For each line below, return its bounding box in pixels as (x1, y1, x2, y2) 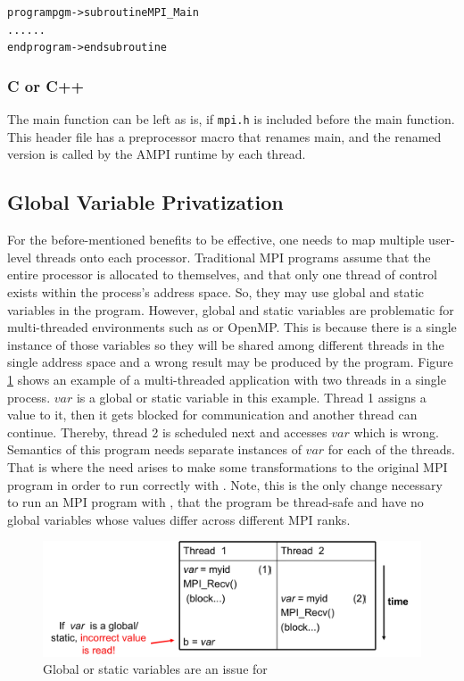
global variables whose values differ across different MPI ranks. (7, 510, 351, 528)
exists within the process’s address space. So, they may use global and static (7, 283, 425, 302)
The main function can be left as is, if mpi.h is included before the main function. (7, 110, 455, 129)
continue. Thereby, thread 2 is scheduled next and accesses (7, 422, 327, 441)
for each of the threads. (327, 440, 455, 459)
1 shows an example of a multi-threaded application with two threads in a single (7, 370, 446, 388)
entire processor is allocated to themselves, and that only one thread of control (7, 265, 438, 284)
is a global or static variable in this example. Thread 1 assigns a (76, 387, 427, 406)
